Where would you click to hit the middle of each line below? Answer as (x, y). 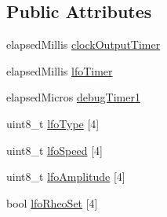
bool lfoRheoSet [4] (52, 202)
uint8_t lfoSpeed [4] (54, 150)
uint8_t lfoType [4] (53, 123)
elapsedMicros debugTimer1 (73, 97)
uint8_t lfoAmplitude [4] (66, 177)
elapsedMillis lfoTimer (60, 70)
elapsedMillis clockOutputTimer (83, 44)
